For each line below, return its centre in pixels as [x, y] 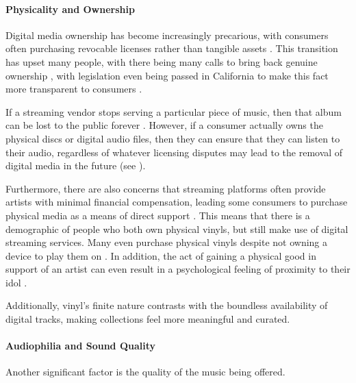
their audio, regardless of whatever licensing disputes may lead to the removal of [174, 152]
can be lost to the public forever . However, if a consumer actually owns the [164, 125]
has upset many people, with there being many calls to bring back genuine [162, 61]
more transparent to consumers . [74, 89]
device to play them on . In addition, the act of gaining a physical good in [161, 255]
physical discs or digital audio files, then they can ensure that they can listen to [173, 138]
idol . [16, 282]
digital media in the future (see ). [76, 165]
